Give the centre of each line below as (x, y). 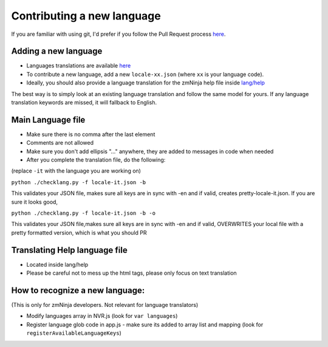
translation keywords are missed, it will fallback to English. (84, 103)
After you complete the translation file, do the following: (96, 160)
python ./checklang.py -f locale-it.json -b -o (84, 213)
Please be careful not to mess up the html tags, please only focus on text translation (132, 273)
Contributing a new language (86, 16)
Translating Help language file (69, 250)
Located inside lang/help (57, 264)
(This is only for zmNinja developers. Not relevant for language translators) (105, 305)
